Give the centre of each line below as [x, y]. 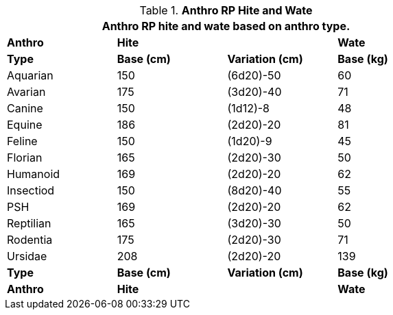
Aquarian [30, 75]
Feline [22, 141]
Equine [25, 125]
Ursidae [27, 256]
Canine [25, 108]
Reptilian [29, 223]
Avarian [26, 92]
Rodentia [30, 240]
